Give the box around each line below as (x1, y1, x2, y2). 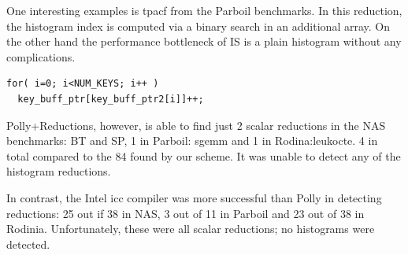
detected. (6, 235, 50, 252)
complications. (6, 48, 76, 65)
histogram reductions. (6, 163, 111, 179)
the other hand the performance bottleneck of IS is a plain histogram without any (6, 33, 402, 50)
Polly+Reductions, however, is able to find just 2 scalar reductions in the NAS (6, 116, 386, 133)
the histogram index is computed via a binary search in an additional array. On (6, 17, 390, 34)
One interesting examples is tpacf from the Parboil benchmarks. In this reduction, (6, 2, 402, 18)
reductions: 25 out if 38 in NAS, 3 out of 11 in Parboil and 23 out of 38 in (6, 205, 365, 221)
